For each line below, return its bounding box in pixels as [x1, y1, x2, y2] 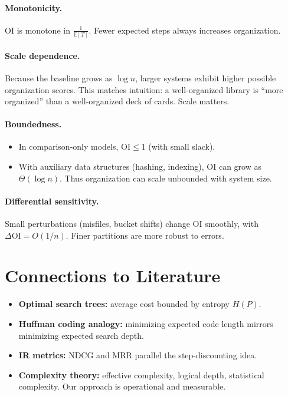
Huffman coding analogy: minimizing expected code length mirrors [18, 317, 273, 329]
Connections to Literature [5, 263, 221, 288]
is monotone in [17, 24, 70, 36]
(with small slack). [148, 140, 215, 153]
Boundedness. [5, 118, 62, 130]
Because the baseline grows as [5, 71, 113, 84]
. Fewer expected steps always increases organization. [89, 24, 281, 36]
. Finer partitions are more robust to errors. [66, 229, 224, 241]
